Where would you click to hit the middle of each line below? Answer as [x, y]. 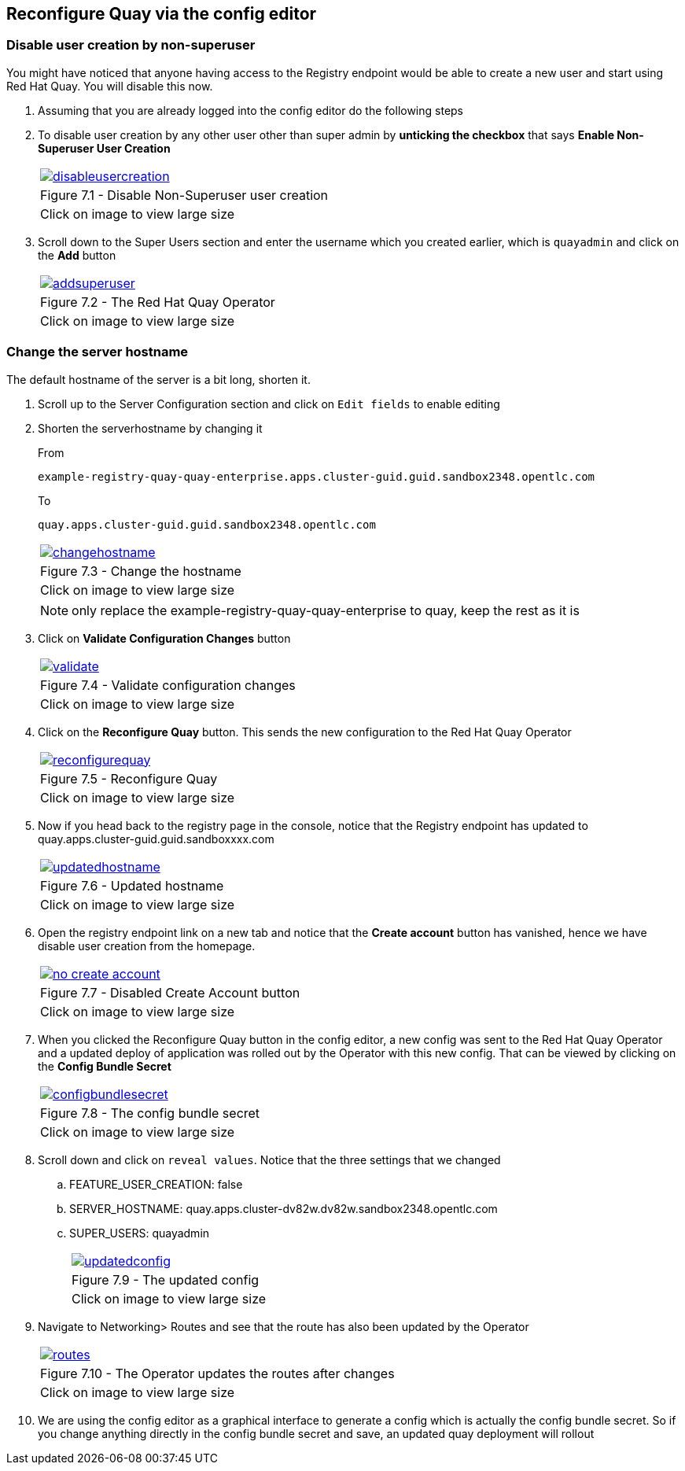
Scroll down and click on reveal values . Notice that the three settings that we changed [269, 1159]
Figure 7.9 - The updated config [166, 1279]
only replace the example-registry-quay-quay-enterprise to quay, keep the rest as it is [326, 610]
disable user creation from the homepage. [147, 946]
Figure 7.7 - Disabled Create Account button [170, 992]
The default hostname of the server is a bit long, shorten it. [158, 379]
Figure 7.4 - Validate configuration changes [168, 685]
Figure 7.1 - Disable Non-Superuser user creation [184, 195]
